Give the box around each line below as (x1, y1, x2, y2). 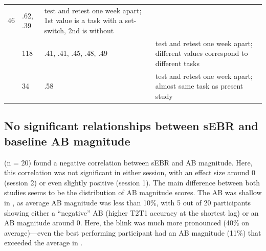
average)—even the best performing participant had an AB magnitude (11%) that (4, 227, 261, 238)
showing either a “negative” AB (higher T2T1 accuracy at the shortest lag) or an (4, 207, 259, 218)
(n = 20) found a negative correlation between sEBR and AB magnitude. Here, (4, 157, 253, 168)
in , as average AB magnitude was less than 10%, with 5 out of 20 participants (4, 197, 251, 208)
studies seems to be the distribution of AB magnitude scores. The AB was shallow (4, 187, 262, 198)
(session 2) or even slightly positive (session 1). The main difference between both (4, 177, 260, 187)
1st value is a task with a (44, 15, 123, 26)
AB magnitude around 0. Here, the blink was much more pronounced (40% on (4, 217, 250, 228)
